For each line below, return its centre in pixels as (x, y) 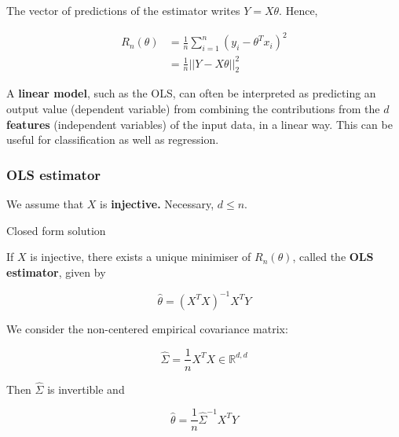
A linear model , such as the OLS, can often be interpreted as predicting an (191, 93)
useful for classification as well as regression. (113, 140)
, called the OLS (333, 257)
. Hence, (298, 10)
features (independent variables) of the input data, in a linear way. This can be (199, 124)
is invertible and (86, 389)
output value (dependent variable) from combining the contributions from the (193, 109)
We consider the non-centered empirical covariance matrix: (147, 328)
